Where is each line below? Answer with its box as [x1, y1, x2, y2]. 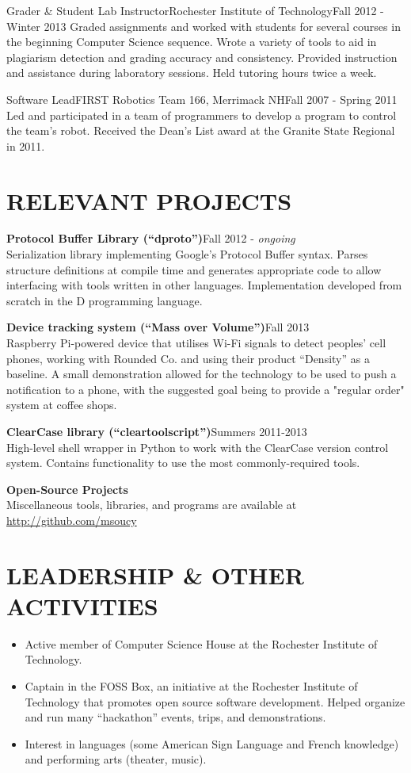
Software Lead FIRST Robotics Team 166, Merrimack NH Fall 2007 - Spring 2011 [6, 90, 398, 107]
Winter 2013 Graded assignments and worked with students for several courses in [6, 17, 401, 34]
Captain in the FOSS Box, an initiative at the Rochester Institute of [25, 678, 358, 695]
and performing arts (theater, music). [25, 751, 207, 767]
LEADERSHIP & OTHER [6, 558, 304, 591]
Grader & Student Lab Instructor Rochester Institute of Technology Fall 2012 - [6, 2, 384, 18]
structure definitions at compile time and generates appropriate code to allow [6, 261, 382, 277]
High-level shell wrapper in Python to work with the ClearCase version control [6, 438, 389, 455]
